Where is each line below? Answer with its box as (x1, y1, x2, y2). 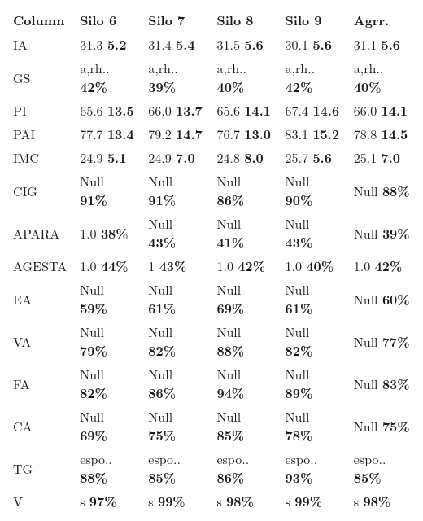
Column (13, 11, 65, 29)
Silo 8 (216, 11, 254, 29)
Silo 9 (285, 11, 322, 29)
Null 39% (353, 223, 410, 243)
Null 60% (353, 289, 410, 309)
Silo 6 (80, 11, 117, 29)
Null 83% (353, 374, 410, 393)
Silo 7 (148, 11, 185, 29)
